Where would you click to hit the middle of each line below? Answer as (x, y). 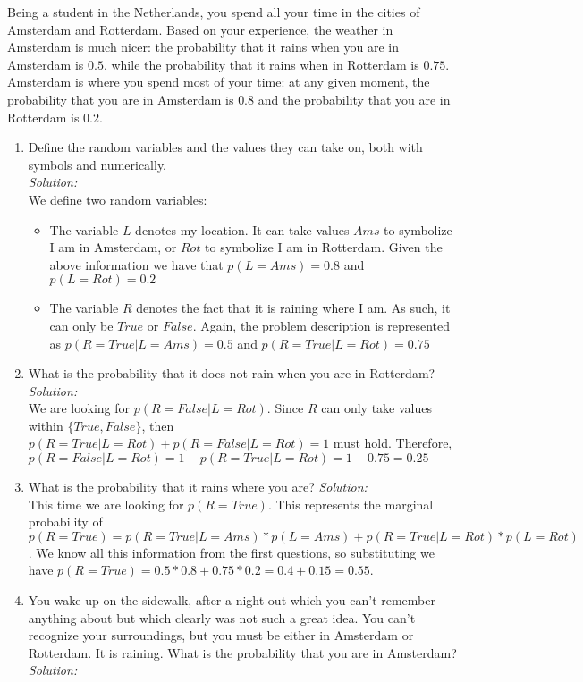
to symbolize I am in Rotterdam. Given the (324, 247)
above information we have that (136, 264)
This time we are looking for (106, 504)
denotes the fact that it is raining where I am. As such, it (293, 308)
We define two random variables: (118, 199)
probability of (65, 522)
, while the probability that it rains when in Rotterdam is (261, 64)
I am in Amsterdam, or (113, 247)
